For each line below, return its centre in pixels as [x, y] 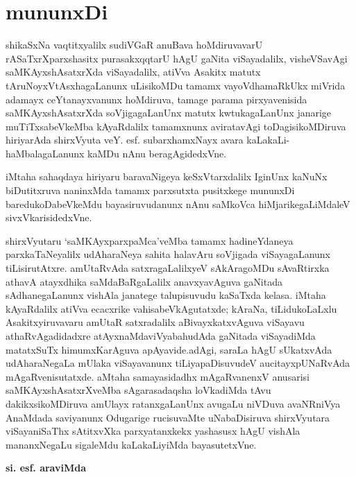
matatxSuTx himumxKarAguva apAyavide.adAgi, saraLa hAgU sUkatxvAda [169, 349]
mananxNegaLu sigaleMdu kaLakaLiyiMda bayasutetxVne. [131, 444]
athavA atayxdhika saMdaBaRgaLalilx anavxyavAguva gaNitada [144, 281]
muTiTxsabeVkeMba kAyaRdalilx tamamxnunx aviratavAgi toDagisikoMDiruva [176, 126]
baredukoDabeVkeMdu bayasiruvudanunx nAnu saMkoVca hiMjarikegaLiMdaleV [178, 203]
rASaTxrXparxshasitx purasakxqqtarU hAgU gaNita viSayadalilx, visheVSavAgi [177, 58]
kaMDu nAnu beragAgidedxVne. [157, 153]
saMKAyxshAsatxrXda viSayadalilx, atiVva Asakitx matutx [133, 72]
